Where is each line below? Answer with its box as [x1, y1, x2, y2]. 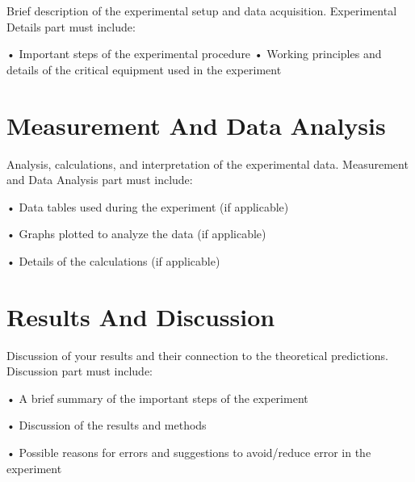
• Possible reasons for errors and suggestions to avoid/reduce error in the [6, 443, 371, 460]
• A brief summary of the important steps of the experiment [6, 389, 308, 406]
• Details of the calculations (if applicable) [6, 252, 220, 269]
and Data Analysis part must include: [6, 171, 193, 188]
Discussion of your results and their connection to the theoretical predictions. [6, 346, 388, 363]
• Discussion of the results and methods [6, 417, 207, 434]
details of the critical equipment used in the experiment [6, 61, 282, 78]
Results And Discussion [6, 300, 275, 333]
